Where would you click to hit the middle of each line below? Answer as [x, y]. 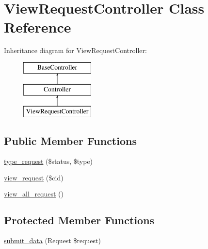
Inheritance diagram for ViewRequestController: [75, 50]
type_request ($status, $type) [48, 161]
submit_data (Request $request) [52, 240]
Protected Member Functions [79, 220]
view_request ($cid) [34, 177]
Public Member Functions [70, 141]
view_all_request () [34, 194]
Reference [38, 27]
